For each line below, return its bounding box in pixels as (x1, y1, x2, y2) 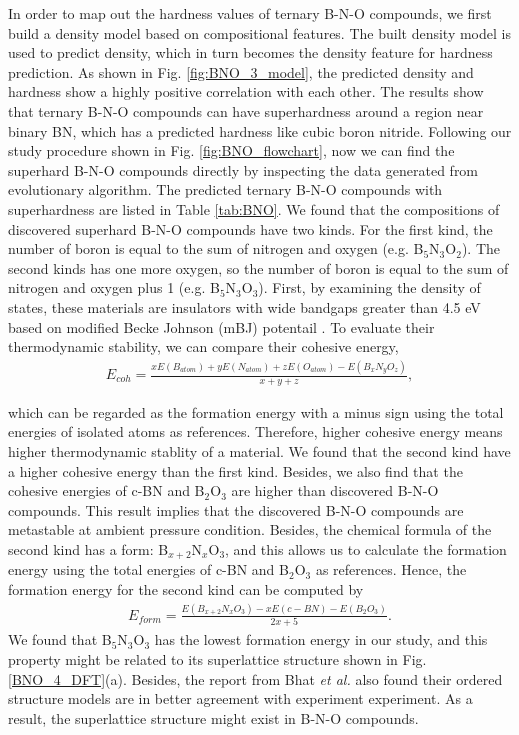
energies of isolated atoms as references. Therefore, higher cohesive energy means (8, 421, 503, 442)
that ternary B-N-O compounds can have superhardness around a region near (8, 100, 484, 121)
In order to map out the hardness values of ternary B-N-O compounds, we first (8, 3, 492, 23)
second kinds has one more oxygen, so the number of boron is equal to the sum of (8, 257, 509, 278)
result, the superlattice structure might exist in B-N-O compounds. (8, 707, 419, 728)
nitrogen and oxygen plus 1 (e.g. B (8, 277, 220, 298)
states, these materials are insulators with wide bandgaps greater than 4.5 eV (8, 296, 481, 317)
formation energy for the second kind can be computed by (8, 579, 364, 600)
